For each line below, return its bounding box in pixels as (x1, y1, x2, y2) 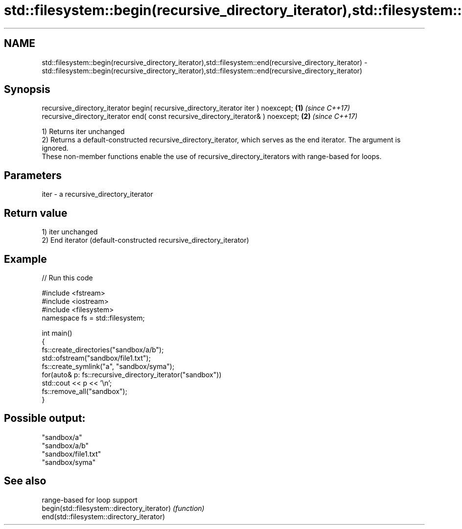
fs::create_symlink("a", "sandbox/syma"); (42, 362, 175, 370)
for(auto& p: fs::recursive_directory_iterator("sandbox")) (42, 370, 222, 379)
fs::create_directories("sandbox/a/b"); (42, 345, 164, 354)
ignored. (42, 144, 69, 153)
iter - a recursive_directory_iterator (42, 190, 153, 199)
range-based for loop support (42, 495, 138, 504)
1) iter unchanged (42, 228, 98, 236)
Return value (4, 207, 68, 219)
